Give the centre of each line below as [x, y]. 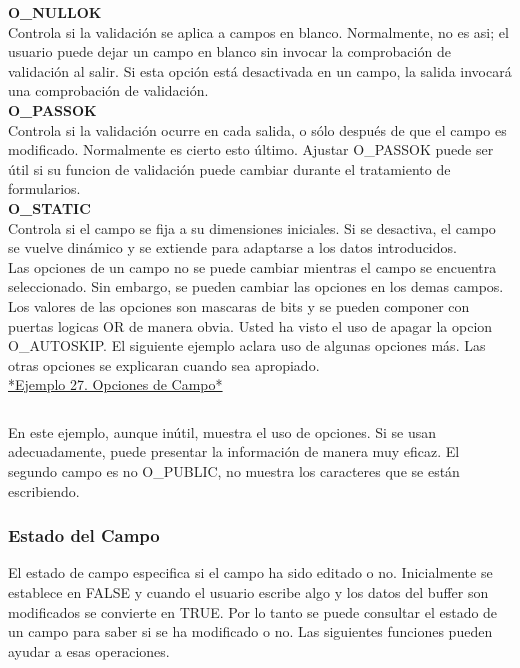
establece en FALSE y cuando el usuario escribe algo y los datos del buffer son [248, 592]
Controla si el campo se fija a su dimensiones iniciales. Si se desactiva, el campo [252, 227]
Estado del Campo [84, 535]
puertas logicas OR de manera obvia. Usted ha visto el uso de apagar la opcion [250, 325]
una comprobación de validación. [108, 90]
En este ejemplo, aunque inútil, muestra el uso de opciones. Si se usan [222, 431]
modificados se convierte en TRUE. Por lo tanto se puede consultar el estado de [253, 611]
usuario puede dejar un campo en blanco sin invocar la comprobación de [229, 51]
